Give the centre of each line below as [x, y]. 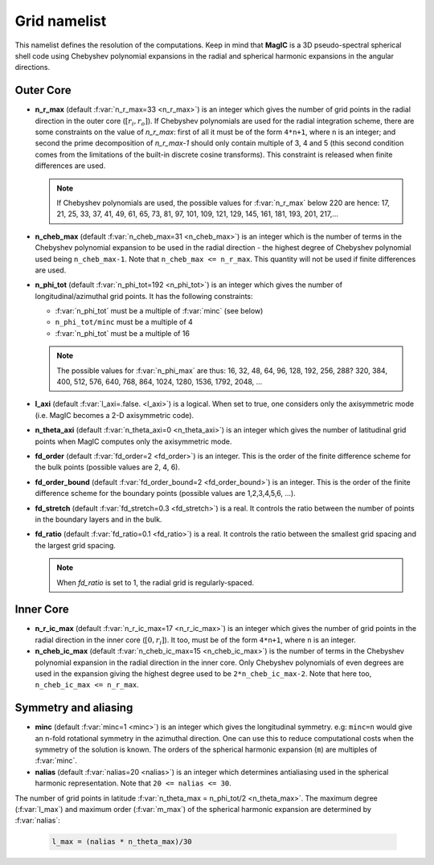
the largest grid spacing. [76, 545]
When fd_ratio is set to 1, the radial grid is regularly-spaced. [156, 582]
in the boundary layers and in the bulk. [98, 519]
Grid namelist [61, 21]
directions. [33, 68]
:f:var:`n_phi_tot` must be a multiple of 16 [123, 333]
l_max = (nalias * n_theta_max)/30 [122, 842]
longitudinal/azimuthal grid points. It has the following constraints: [144, 296]
